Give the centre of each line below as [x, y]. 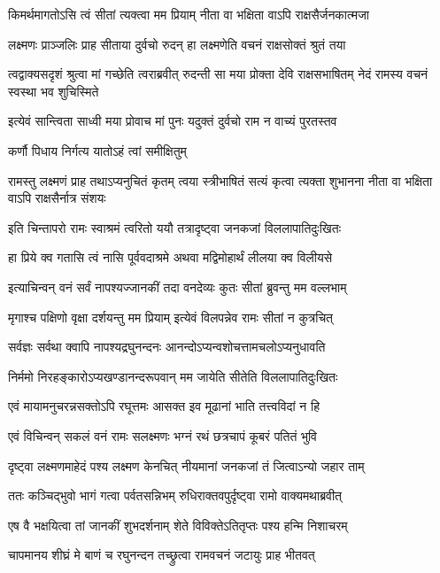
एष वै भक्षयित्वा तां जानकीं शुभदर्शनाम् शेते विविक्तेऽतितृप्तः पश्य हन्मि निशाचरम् [178, 525]
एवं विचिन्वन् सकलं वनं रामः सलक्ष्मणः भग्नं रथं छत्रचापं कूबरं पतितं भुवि [163, 435]
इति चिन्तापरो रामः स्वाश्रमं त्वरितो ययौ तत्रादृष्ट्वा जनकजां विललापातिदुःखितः [174, 227]
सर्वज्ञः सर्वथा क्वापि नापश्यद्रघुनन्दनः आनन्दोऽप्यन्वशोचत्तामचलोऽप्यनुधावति [167, 347]
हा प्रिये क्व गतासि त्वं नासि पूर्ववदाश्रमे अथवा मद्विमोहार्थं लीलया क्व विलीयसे [170, 257]
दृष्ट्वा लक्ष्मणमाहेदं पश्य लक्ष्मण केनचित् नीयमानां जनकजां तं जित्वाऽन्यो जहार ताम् [186, 465]
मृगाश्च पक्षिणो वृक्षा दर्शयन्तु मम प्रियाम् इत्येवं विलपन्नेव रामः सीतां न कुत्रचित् [171, 317]
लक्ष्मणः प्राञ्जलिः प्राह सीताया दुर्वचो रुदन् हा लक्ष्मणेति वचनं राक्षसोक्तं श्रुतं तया [177, 44]
